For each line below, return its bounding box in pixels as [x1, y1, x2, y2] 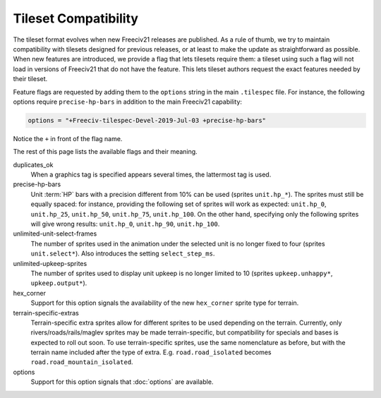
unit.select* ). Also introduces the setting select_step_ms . [30, 249, 215, 258]
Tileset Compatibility [13, 11, 139, 26]
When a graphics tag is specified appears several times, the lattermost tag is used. [30, 170, 272, 179]
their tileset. [13, 75, 48, 83]
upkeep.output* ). [30, 279, 87, 287]
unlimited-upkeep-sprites [13, 259, 87, 267]
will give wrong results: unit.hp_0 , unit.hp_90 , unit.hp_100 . [30, 219, 220, 228]
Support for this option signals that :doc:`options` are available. [30, 378, 214, 386]
